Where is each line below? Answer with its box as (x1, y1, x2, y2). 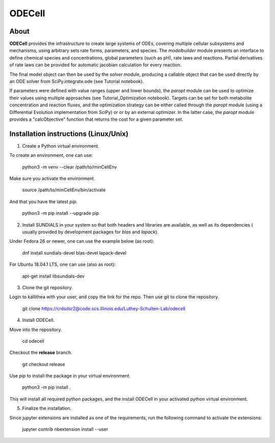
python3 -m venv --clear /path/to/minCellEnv (22, 163, 117, 170)
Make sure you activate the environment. (9, 176, 95, 182)
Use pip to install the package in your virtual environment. (9, 373, 131, 379)
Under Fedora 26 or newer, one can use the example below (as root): (9, 238, 155, 244)
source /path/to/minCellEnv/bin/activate (22, 187, 106, 193)
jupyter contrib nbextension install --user (22, 426, 108, 432)
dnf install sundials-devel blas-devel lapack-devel (22, 250, 127, 256)
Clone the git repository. (22, 284, 73, 290)
